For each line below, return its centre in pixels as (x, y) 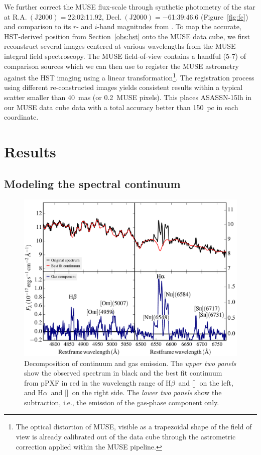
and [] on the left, (206, 382)
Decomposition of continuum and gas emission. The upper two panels (130, 363)
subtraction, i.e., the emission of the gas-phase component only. (122, 402)
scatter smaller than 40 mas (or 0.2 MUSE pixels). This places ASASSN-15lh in (128, 97)
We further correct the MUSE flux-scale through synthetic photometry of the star (130, 7)
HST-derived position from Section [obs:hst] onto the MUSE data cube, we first (127, 36)
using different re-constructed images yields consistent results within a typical (123, 87)
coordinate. (21, 117)
